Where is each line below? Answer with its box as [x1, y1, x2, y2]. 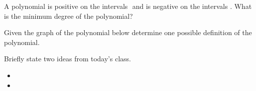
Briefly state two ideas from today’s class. [4, 53, 131, 64]
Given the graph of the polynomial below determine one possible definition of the [4, 27, 252, 38]
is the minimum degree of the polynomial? [4, 10, 133, 21]
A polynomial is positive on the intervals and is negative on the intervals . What [4, 1, 252, 11]
